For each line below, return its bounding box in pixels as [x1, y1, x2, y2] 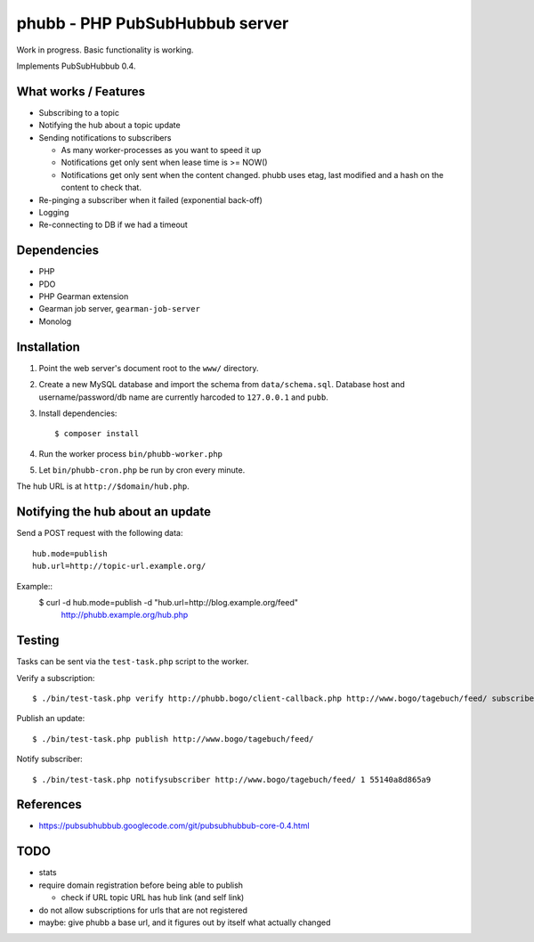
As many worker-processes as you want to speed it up [61, 145, 262, 156]
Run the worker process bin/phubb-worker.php [38, 448, 222, 459]
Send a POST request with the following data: [16, 528, 183, 539]
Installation [16, 339, 80, 354]
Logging [38, 207, 69, 217]
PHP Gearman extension [38, 291, 129, 302]
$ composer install [54, 428, 140, 439]
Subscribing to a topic [38, 107, 120, 118]
